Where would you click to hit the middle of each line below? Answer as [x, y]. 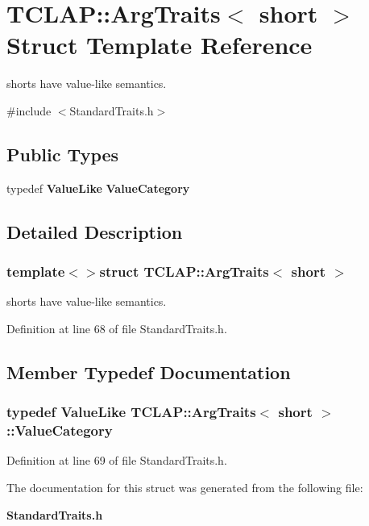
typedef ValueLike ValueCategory [98, 188]
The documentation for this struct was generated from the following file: [185, 487]
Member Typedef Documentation [149, 372]
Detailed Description [95, 231]
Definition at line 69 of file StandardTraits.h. [117, 460]
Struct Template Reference [160, 45]
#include [29, 110]
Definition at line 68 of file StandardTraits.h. [117, 328]
